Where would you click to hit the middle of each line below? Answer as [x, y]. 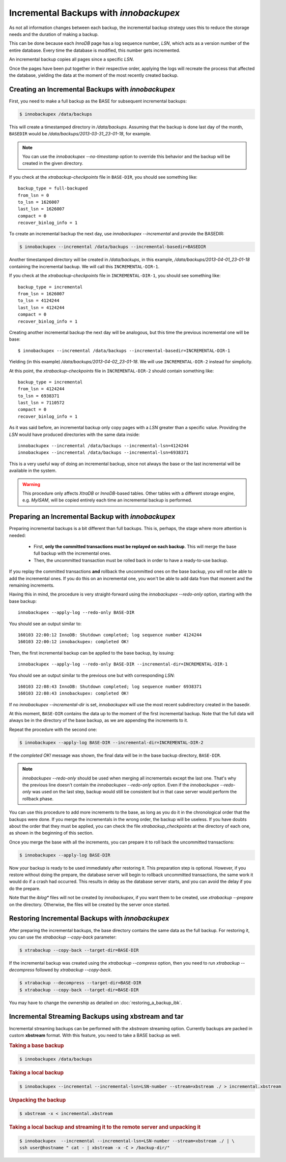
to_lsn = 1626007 [39, 202]
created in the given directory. [53, 163]
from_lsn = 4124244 [41, 389]
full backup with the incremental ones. [72, 553]
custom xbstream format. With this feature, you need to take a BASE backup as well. [95, 1035]
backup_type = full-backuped [53, 188]
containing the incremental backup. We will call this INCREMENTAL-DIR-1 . [84, 266]
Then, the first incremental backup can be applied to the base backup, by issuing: [92, 653]
